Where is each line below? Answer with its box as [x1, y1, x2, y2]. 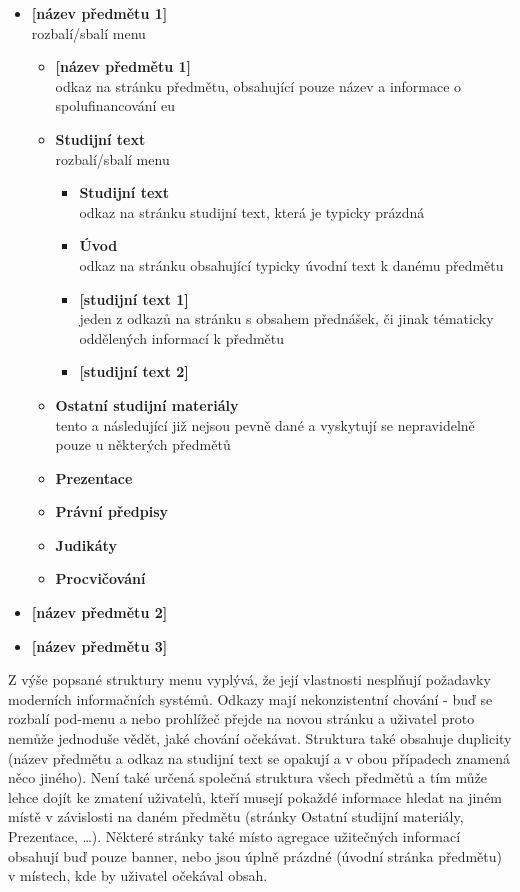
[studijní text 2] [79, 361, 189, 382]
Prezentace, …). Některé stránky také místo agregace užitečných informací [8, 826, 461, 846]
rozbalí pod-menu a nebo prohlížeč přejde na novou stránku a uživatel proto [8, 708, 475, 729]
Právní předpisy [55, 501, 169, 522]
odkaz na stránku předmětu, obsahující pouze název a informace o [55, 75, 462, 96]
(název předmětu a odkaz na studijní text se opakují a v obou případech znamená [8, 747, 510, 768]
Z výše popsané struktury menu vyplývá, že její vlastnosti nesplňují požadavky [8, 669, 491, 690]
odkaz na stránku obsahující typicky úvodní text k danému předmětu [79, 254, 504, 275]
